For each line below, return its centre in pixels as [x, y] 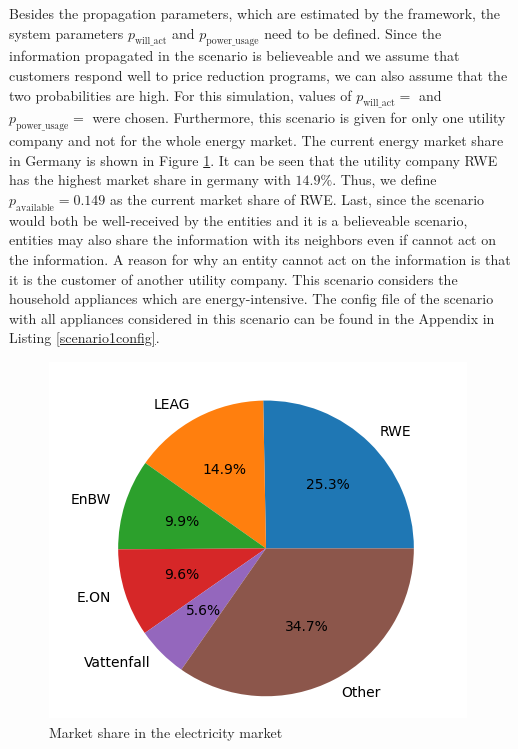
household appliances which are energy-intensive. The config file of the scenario [251, 298]
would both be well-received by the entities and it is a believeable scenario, [238, 219]
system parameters [66, 32]
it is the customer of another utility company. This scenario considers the [233, 278]
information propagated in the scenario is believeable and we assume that [234, 55]
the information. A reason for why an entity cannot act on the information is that [260, 258]
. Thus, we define [384, 179]
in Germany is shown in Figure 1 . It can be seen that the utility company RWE [253, 159]
